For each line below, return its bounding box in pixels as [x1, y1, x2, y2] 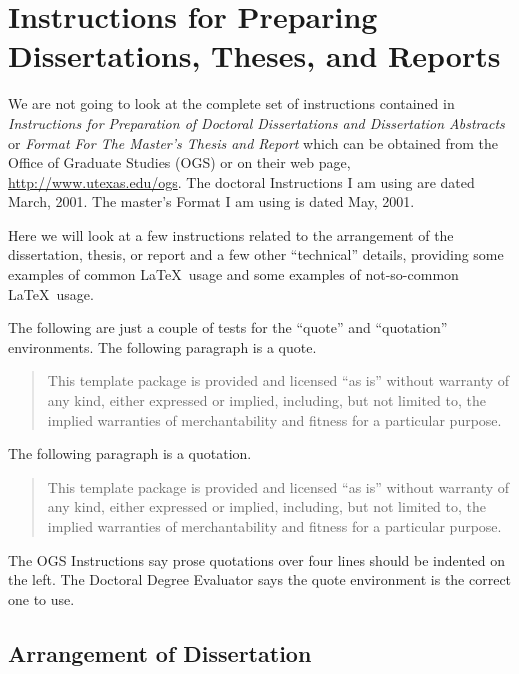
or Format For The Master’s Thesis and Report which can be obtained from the [8, 132, 498, 153]
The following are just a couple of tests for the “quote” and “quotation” [8, 317, 448, 338]
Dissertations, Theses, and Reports [8, 35, 501, 76]
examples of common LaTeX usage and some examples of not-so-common [8, 264, 459, 285]
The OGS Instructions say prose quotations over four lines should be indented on [8, 549, 506, 570]
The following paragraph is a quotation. [8, 443, 252, 464]
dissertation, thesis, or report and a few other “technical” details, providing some [8, 244, 504, 265]
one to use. [8, 588, 75, 609]
